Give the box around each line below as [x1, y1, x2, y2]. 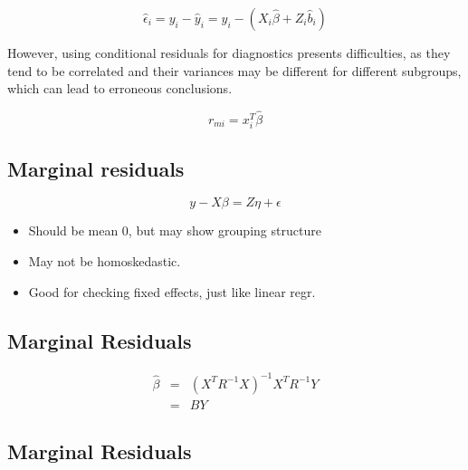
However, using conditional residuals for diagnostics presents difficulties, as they [7, 43, 451, 62]
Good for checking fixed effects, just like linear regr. [28, 282, 316, 301]
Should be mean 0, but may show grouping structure [28, 221, 321, 240]
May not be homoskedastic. [28, 251, 181, 270]
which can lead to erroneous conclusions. [7, 79, 233, 98]
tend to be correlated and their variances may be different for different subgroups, [7, 61, 462, 80]
